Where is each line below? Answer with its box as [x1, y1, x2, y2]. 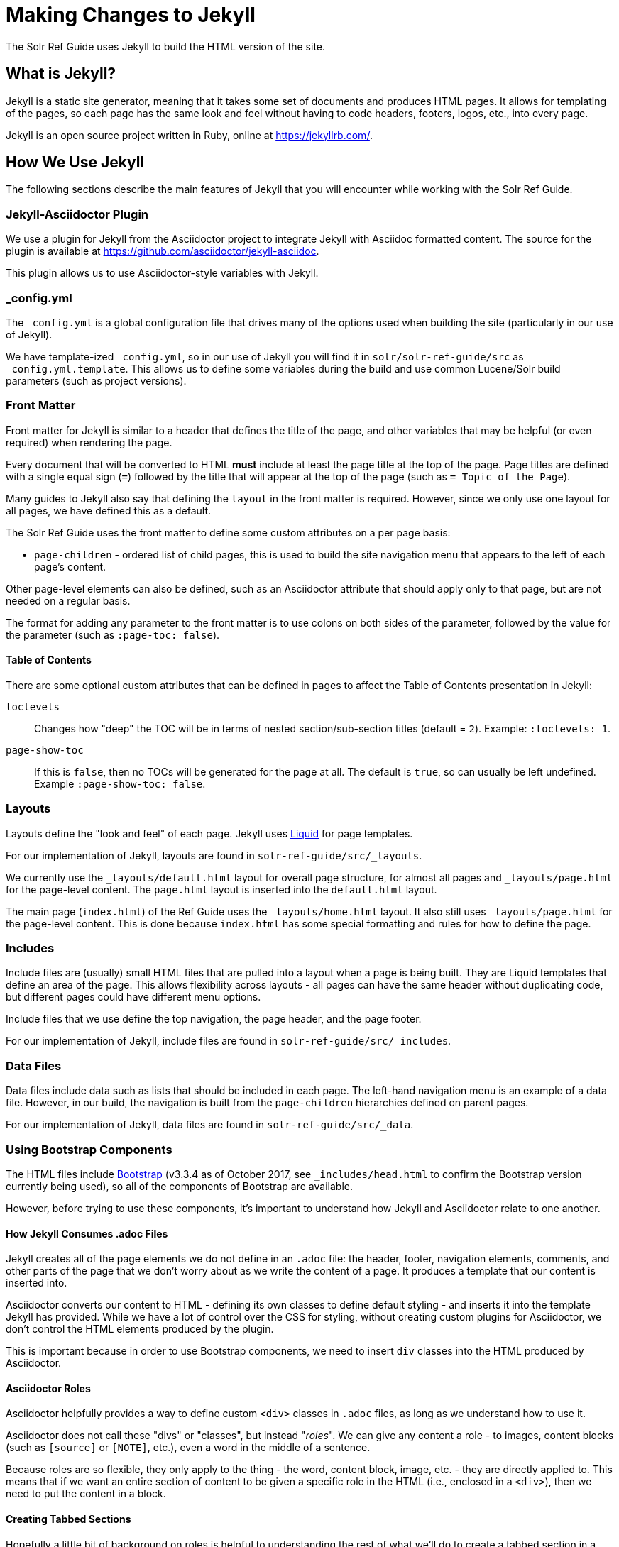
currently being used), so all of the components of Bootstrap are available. [6, 1179, 353, 1192]
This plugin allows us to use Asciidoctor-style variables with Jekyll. [6, 267, 319, 280]
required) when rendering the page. [6, 436, 172, 448]
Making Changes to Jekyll [6, 3, 256, 27]
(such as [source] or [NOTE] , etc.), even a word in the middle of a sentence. [6, 1441, 371, 1454]
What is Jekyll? [6, 65, 116, 83]
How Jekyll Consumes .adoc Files [6, 1227, 168, 1240]
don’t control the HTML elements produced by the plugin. [6, 1323, 274, 1336]
